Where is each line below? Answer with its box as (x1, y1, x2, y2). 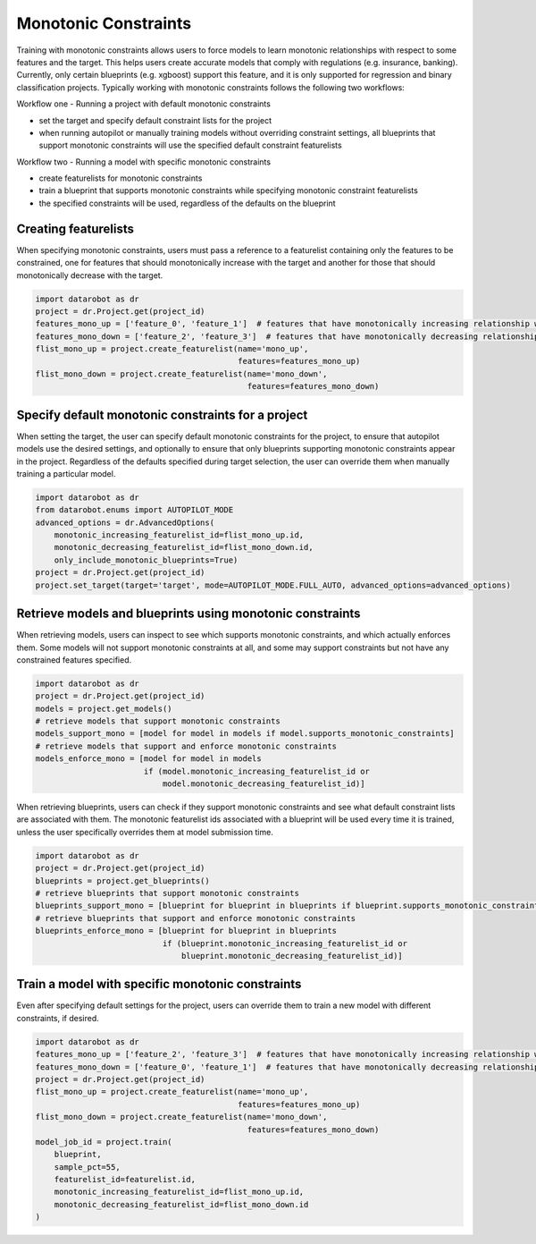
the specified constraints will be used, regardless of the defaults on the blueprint (38, 198, 336, 208)
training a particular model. (16, 468, 116, 478)
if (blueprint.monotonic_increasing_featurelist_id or (162, 938, 408, 948)
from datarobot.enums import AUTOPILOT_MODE (35, 505, 234, 515)
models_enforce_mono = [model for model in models (35, 754, 263, 764)
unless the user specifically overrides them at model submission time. (16, 826, 274, 837)
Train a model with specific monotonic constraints (16, 977, 302, 992)
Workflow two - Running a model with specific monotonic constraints (16, 157, 272, 167)
